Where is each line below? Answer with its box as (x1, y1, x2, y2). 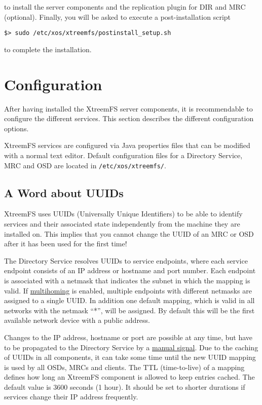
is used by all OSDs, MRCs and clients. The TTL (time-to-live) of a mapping (4, 361, 245, 372)
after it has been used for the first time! (4, 238, 127, 249)
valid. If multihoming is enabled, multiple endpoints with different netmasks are (4, 285, 252, 296)
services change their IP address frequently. (4, 391, 138, 402)
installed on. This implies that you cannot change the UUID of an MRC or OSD (4, 228, 254, 239)
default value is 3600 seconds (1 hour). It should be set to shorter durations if (4, 381, 245, 392)
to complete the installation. (4, 44, 92, 54)
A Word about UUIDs (4, 185, 124, 200)
